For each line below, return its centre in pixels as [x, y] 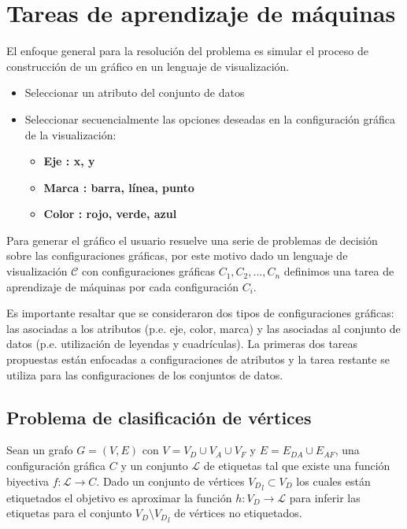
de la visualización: [70, 134]
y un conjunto [154, 466]
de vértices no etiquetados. [238, 513]
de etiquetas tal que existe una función [297, 466]
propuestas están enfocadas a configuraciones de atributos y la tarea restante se [198, 359]
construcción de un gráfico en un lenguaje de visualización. [148, 66]
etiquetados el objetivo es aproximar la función [119, 497]
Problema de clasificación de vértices [159, 417]
